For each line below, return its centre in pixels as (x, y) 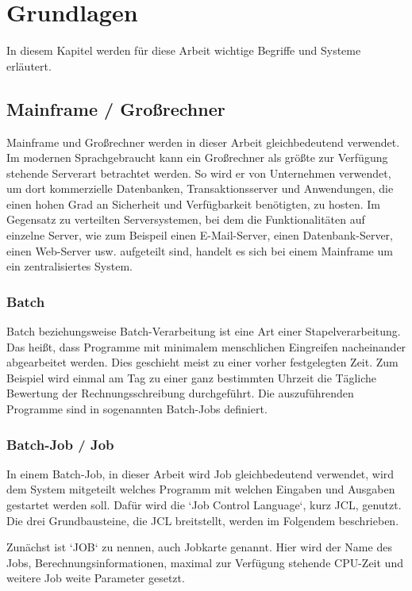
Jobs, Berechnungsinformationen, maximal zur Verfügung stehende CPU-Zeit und (205, 562)
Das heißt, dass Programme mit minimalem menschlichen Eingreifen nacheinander (206, 346)
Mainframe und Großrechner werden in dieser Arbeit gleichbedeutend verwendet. (203, 142)
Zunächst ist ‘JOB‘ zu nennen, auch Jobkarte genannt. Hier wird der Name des (199, 547)
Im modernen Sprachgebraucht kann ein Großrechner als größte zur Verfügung (197, 157)
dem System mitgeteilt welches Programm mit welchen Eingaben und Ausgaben (201, 489)
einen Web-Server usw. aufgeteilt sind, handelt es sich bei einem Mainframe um (200, 250)
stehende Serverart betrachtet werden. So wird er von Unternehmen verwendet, (199, 173)
